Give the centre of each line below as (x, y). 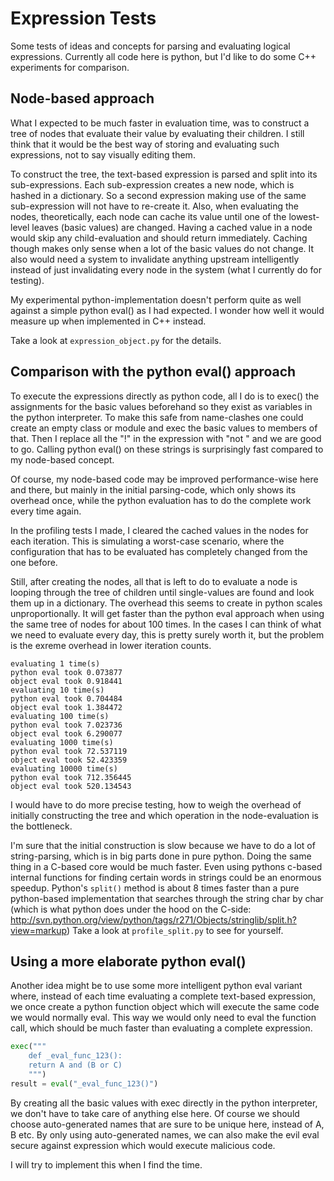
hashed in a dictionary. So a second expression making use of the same (158, 195)
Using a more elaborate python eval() (128, 961)
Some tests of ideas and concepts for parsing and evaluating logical (150, 46)
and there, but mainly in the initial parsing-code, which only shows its (153, 489)
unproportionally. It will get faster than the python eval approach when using (167, 613)
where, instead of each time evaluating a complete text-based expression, (163, 996)
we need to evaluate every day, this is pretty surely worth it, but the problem (167, 634)
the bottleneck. (41, 826)
